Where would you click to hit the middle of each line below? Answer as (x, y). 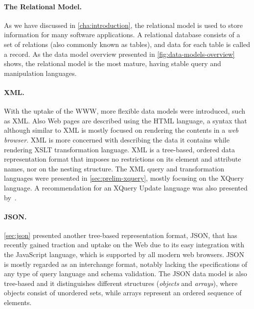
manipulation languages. (40, 73)
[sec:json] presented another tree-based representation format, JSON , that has (121, 235)
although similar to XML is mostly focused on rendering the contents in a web (121, 130)
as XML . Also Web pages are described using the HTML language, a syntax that (126, 120)
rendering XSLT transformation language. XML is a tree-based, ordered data (119, 149)
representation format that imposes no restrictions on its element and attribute (123, 159)
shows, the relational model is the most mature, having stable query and (113, 63)
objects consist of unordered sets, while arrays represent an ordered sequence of (123, 293)
